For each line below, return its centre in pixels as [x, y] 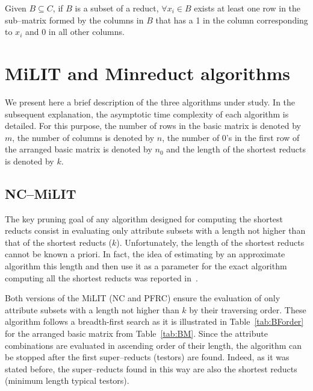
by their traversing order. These [248, 309]
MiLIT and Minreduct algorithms [148, 73]
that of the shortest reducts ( [59, 242]
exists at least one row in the [247, 8]
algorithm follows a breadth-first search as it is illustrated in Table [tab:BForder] [154, 321]
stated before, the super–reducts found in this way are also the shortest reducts [151, 368]
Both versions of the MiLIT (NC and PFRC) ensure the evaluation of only [143, 298]
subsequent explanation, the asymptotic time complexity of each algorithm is [147, 114]
